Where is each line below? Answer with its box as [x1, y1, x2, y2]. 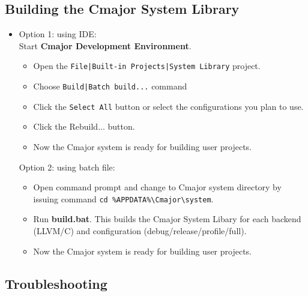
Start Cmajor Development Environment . [19, 39, 192, 52]
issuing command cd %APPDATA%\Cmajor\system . [33, 192, 214, 205]
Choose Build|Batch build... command [33, 80, 187, 92]
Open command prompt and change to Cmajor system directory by [33, 181, 282, 193]
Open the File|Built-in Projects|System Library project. [33, 59, 261, 72]
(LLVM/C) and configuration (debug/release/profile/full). [33, 224, 247, 237]
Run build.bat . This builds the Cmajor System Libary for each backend [33, 213, 301, 225]
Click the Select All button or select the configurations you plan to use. [33, 100, 304, 112]
